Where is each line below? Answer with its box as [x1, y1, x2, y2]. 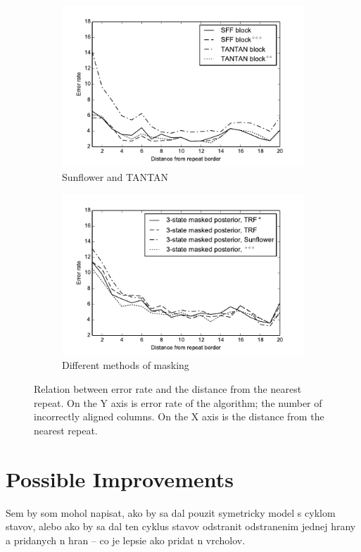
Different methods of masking [62, 358, 189, 372]
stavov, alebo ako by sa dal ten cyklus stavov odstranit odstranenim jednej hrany [6, 519, 356, 534]
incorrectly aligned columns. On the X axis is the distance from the [34, 409, 324, 424]
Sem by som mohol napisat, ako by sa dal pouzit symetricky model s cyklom [6, 505, 336, 520]
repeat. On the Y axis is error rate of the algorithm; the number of [34, 395, 322, 410]
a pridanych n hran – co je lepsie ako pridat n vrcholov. [6, 532, 246, 547]
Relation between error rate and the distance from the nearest [34, 382, 302, 396]
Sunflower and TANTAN [62, 169, 168, 184]
